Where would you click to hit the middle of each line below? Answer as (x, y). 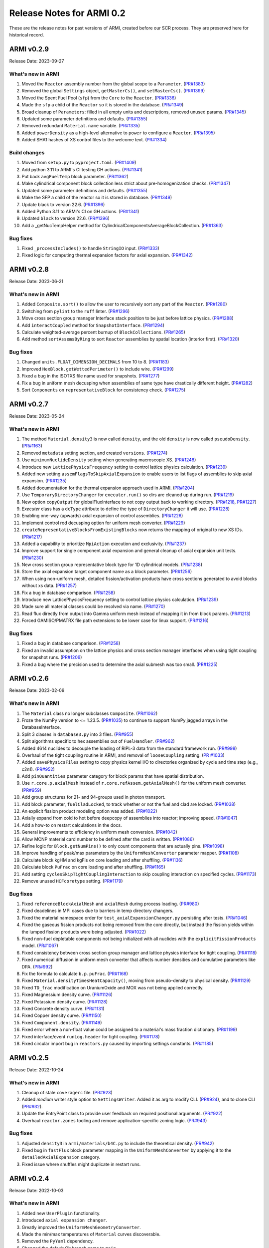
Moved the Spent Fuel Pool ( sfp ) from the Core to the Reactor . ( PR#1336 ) (99, 98)
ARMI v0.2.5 (29, 1058)
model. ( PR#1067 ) (40, 945)
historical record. (27, 34)
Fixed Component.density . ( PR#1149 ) (62, 1022)
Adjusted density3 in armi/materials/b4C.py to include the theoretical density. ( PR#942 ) (118, 1143)
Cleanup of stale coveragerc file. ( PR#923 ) (67, 1092)
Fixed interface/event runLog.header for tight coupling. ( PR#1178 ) (91, 1036)
